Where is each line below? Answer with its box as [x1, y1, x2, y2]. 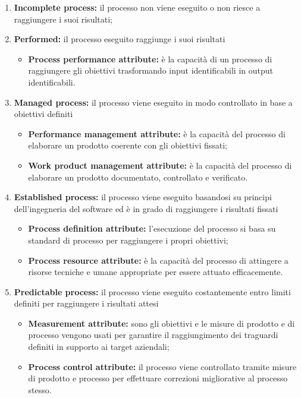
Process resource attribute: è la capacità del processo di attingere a [28, 254, 289, 266]
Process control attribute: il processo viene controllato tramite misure [28, 360, 297, 372]
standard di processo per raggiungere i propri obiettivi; [28, 233, 228, 246]
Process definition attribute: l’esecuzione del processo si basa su [28, 222, 276, 235]
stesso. [28, 383, 52, 396]
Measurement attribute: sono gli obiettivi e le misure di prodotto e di [28, 317, 295, 329]
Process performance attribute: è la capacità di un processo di [28, 52, 272, 65]
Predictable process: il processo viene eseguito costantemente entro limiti [14, 285, 291, 298]
